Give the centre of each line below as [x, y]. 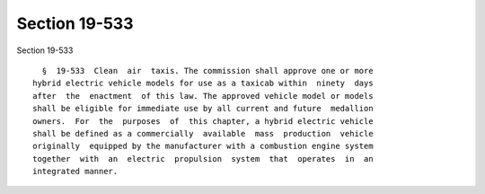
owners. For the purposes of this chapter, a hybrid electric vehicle [203, 121]
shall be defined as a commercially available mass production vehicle [203, 133]
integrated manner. [75, 172]
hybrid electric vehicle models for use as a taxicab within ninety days [203, 84]
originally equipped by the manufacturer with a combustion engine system [203, 146]
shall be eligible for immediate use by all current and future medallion [203, 109]
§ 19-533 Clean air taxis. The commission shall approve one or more [207, 71]
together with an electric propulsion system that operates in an [203, 159]
